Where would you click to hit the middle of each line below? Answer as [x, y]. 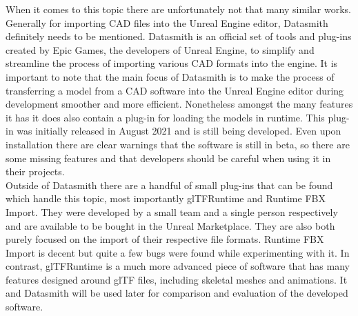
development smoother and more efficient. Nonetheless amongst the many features [179, 104]
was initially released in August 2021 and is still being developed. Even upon [179, 131]
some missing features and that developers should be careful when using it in [168, 158]
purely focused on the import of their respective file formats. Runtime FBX [165, 239]
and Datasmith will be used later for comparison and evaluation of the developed [177, 293]
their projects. [35, 171]
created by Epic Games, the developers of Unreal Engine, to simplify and [160, 49]
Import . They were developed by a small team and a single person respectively [172, 211]
